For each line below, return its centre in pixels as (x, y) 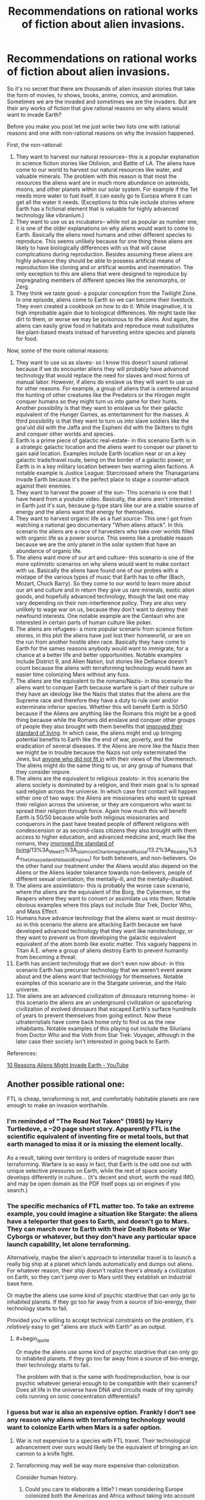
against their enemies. (44, 486)
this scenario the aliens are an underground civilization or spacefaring (103, 1002)
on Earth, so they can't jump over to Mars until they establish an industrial (99, 1277)
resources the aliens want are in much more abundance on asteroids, (103, 182)
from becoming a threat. (46, 957)
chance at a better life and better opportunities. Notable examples (99, 655)
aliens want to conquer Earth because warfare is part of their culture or (105, 687)
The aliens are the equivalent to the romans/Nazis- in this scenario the (104, 681)
